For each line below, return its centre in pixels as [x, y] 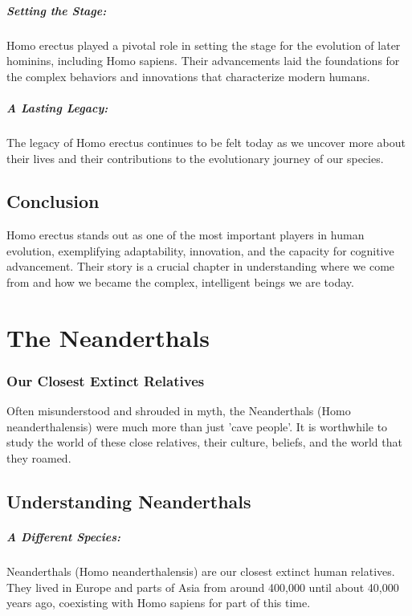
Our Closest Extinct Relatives [106, 380]
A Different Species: [63, 537]
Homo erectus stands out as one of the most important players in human [186, 235]
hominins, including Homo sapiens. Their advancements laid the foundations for [203, 61]
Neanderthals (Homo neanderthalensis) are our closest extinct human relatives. [201, 571]
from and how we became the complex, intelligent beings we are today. [180, 282]
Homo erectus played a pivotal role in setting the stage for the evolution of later [204, 45]
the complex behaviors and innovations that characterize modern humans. [188, 76]
